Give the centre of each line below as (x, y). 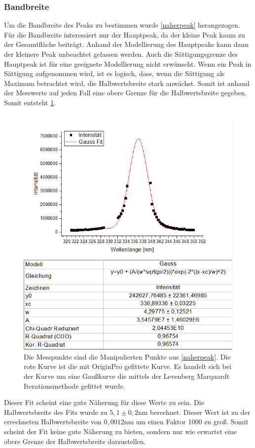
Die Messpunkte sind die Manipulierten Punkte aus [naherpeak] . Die (127, 356)
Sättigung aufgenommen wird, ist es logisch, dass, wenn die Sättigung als (114, 73)
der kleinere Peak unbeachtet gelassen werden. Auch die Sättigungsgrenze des (121, 54)
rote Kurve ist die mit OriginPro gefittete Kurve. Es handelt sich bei (127, 366)
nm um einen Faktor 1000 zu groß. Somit (186, 422)
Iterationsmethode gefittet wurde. (74, 386)
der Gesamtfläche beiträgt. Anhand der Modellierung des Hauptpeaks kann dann (126, 44)
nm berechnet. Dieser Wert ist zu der (194, 412)
